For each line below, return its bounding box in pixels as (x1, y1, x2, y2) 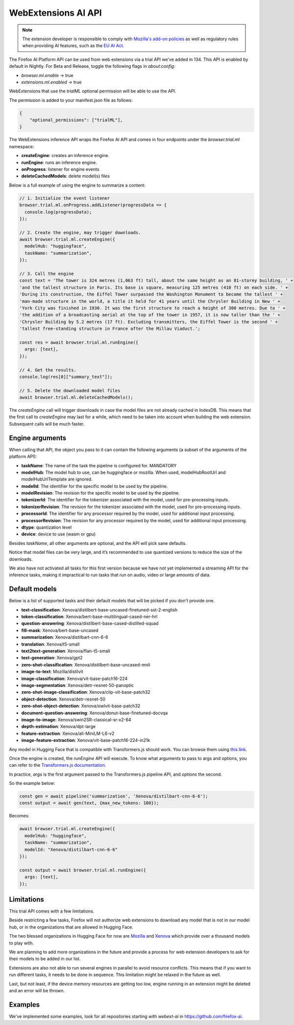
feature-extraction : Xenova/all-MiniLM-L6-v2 (21, 730, 115, 736)
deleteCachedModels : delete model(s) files (21, 173, 110, 179)
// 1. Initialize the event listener (19, 195, 110, 201)
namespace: (9, 143, 34, 149)
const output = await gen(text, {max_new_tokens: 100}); (19, 800, 159, 806)
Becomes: (9, 813, 29, 819)
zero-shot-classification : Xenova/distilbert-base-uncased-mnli (21, 662, 150, 668)
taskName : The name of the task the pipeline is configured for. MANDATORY (21, 462, 177, 468)
